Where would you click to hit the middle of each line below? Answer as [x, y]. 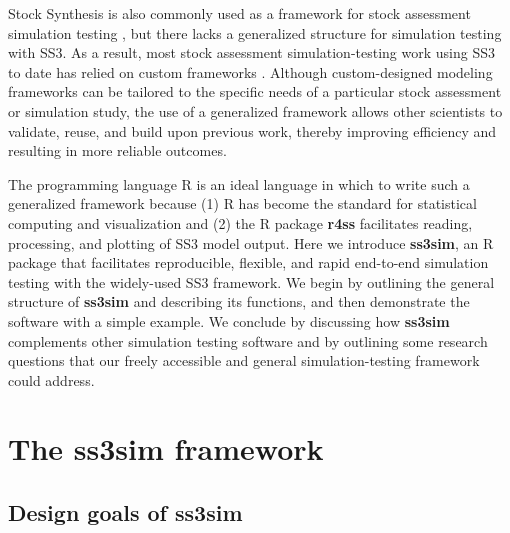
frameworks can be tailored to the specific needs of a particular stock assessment [255, 91]
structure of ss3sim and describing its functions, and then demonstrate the [239, 301]
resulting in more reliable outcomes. [117, 150]
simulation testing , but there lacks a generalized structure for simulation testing [255, 32]
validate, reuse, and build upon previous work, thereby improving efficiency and [252, 130]
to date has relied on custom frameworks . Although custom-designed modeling [250, 71]
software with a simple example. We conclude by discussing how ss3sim [229, 320]
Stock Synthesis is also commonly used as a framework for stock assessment [239, 13]
